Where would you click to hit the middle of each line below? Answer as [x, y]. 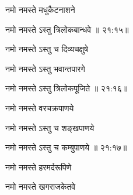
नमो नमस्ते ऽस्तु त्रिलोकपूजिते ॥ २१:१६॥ [66, 88]
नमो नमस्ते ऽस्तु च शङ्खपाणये [50, 127]
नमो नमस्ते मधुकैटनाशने [40, 9]
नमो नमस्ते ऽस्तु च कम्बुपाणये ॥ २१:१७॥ [66, 147]
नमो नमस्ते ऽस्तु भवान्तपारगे [45, 68]
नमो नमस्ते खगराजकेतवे [41, 187]
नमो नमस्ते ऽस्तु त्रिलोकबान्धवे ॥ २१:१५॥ [67, 29]
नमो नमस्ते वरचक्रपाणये [40, 107]
